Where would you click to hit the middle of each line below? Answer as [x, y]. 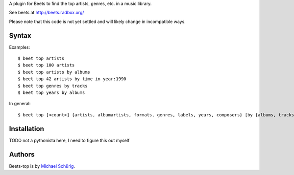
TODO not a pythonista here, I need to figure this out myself [69, 140]
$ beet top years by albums [51, 93]
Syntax [20, 35]
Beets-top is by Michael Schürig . [42, 166]
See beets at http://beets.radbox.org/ [47, 13]
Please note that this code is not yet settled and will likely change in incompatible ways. [97, 22]
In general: [20, 104]
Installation [26, 129]
